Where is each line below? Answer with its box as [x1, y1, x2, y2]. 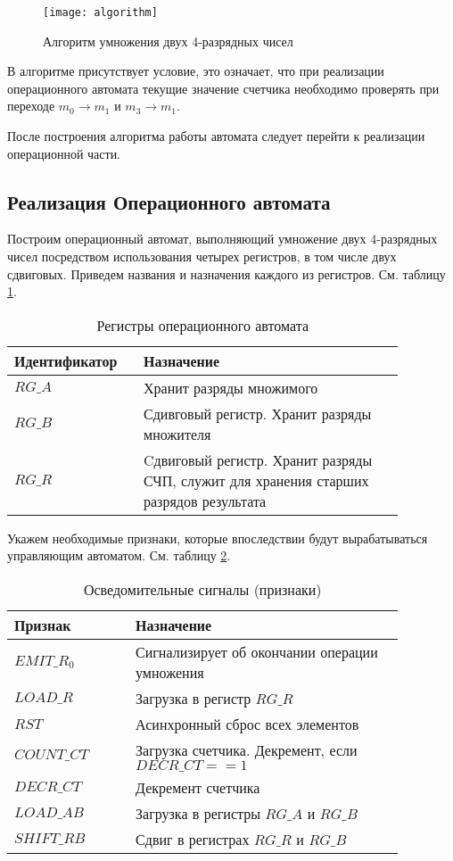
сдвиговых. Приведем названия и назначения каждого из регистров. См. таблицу [7, 264, 446, 283]
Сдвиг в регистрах [136, 828, 250, 849]
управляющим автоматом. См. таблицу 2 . [7, 546, 231, 565]
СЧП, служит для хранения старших [144, 469, 369, 491]
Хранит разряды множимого [144, 377, 318, 398]
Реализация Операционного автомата [7, 187, 331, 215]
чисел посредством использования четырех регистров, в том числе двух [7, 247, 397, 266]
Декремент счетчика [136, 776, 260, 798]
